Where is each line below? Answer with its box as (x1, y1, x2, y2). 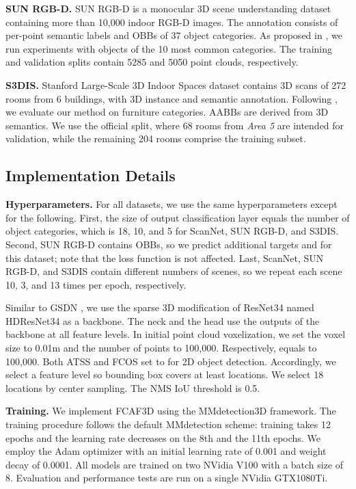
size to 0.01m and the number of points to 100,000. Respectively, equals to (5, 341, 317, 355)
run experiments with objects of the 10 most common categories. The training (5, 41, 332, 55)
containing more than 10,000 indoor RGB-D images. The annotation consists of (5, 14, 338, 29)
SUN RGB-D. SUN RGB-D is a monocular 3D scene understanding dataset (5, 1, 331, 15)
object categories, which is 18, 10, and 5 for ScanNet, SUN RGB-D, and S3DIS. (5, 224, 339, 238)
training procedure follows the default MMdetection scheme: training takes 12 (5, 417, 331, 432)
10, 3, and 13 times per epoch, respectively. (5, 277, 187, 291)
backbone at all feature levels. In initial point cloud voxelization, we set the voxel (5, 327, 346, 341)
